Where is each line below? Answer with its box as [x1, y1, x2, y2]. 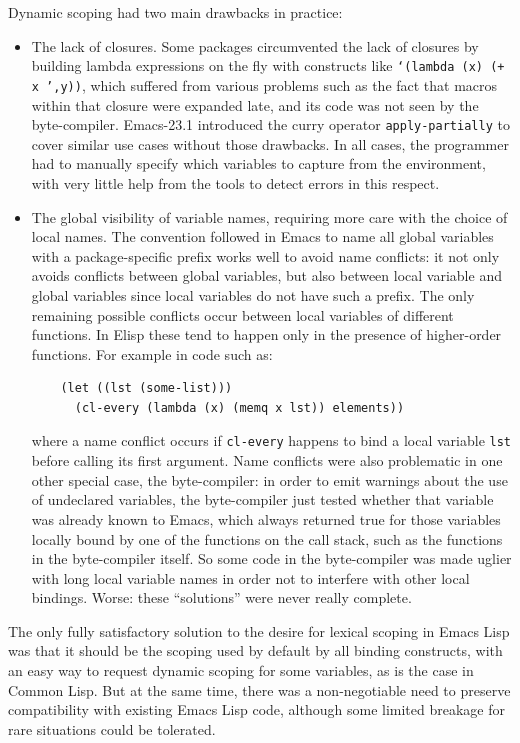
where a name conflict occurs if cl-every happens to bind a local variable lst [31, 430, 511, 451]
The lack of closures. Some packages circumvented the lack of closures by [31, 35, 479, 56]
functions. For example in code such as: [31, 343, 273, 364]
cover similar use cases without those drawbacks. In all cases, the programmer [31, 133, 509, 154]
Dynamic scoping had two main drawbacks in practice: [8, 2, 343, 22]
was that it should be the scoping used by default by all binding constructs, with [8, 640, 503, 661]
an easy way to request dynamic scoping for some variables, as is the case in [8, 660, 474, 681]
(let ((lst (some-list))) [60, 381, 233, 396]
